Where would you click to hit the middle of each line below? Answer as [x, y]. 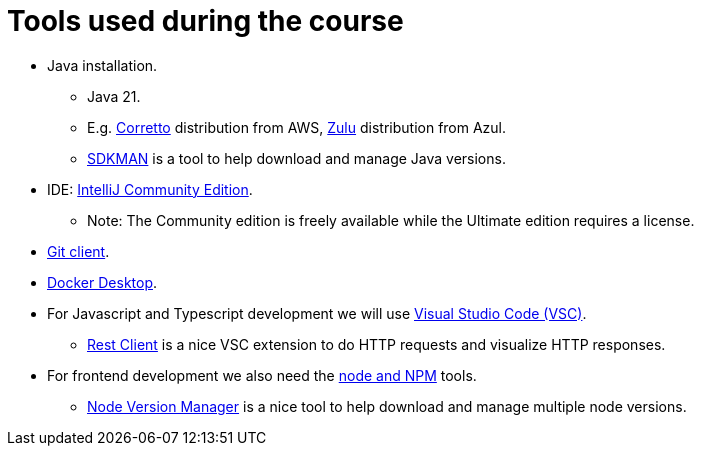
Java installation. [102, 65]
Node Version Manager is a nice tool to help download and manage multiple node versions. [387, 406]
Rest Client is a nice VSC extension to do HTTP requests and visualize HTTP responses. [376, 344]
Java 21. [114, 96]
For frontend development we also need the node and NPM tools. [262, 375]
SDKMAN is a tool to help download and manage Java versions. [296, 158]
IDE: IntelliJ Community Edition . [150, 189]
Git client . [78, 251]
